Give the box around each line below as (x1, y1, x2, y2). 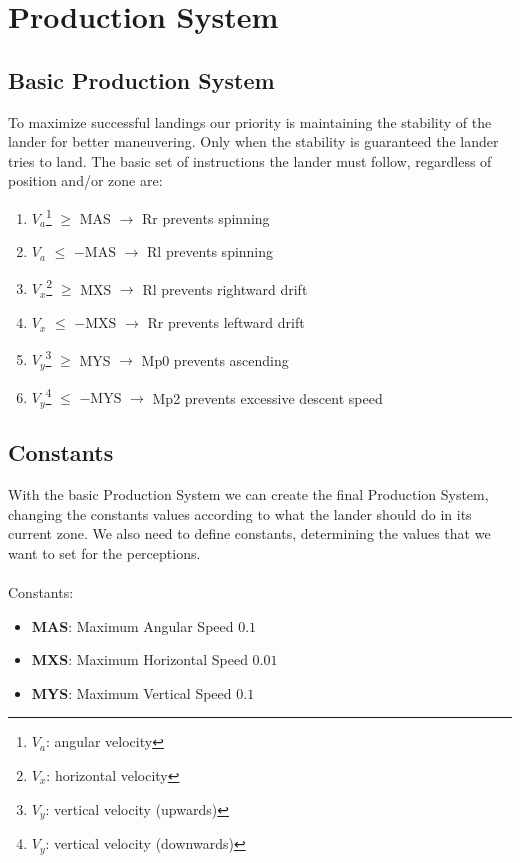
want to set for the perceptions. (8, 542, 201, 563)
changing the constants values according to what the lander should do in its (8, 503, 472, 524)
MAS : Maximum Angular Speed (31, 615, 234, 636)
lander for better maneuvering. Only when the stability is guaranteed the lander (8, 131, 499, 152)
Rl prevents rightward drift (142, 278, 308, 299)
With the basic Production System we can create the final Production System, (8, 484, 489, 505)
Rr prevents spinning (141, 207, 270, 228)
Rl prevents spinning (147, 241, 274, 262)
